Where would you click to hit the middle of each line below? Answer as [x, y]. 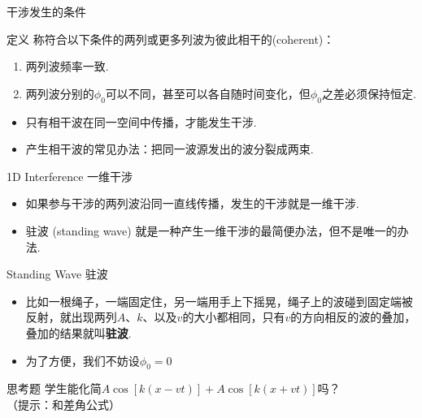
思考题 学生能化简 [54, 388]
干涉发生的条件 [46, 11]
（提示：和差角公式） [63, 404]
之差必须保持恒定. [369, 93]
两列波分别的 [60, 93]
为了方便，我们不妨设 [83, 360]
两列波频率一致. [67, 66]
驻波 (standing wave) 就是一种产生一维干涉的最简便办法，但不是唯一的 [211, 230]
